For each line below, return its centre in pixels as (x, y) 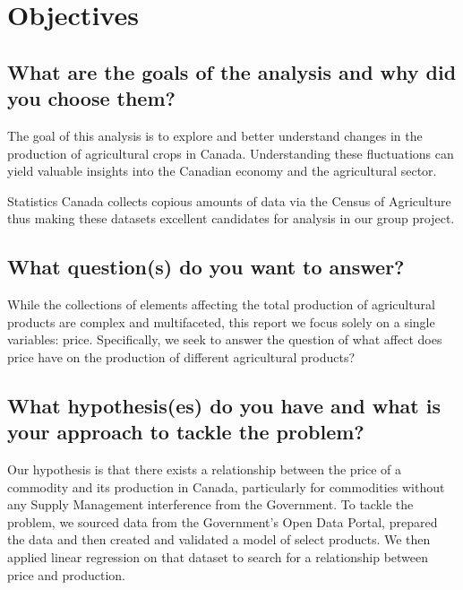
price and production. (66, 574)
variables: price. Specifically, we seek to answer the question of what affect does (225, 339)
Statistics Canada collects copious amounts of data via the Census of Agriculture (229, 200)
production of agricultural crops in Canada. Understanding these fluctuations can (231, 153)
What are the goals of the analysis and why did (232, 71)
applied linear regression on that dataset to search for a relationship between (218, 557)
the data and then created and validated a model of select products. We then (219, 539)
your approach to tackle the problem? (186, 432)
